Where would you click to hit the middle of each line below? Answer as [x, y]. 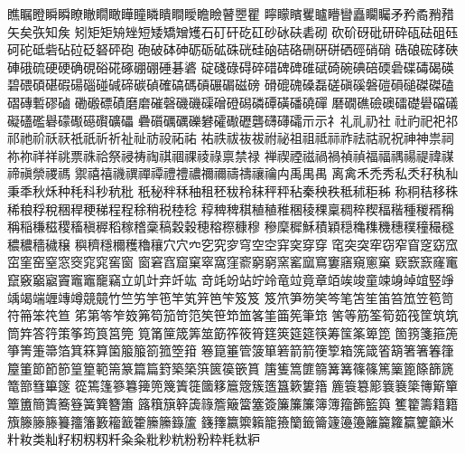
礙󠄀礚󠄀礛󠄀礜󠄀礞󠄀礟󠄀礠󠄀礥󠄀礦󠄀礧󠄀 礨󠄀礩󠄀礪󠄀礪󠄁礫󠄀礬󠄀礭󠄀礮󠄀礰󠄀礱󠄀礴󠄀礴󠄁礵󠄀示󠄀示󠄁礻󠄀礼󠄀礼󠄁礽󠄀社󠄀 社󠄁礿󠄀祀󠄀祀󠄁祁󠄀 [233, 120]
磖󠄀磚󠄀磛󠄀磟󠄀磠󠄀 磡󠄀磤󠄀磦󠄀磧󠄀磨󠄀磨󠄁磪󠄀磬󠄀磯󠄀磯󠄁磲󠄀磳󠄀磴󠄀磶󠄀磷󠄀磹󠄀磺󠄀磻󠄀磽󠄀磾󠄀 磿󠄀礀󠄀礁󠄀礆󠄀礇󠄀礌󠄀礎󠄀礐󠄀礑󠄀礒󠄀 [233, 102]
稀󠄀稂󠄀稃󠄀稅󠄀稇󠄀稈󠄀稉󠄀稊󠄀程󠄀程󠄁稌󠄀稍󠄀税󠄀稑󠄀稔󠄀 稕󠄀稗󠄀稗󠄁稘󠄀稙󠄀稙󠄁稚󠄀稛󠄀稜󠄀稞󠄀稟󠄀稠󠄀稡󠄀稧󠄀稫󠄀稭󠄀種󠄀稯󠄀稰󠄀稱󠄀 [231, 208]
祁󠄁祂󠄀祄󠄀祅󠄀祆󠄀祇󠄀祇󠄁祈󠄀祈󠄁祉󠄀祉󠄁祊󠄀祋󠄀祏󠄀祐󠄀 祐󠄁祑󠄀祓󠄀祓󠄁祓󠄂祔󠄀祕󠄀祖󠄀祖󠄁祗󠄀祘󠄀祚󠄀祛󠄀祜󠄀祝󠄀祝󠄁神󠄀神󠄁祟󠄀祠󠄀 [231, 138]
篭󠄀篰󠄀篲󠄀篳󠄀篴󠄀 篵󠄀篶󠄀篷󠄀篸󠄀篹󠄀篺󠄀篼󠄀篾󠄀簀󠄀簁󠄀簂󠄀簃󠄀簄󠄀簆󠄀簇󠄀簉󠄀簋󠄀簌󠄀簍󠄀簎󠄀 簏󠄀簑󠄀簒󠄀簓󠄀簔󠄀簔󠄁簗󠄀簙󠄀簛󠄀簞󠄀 [233, 386]
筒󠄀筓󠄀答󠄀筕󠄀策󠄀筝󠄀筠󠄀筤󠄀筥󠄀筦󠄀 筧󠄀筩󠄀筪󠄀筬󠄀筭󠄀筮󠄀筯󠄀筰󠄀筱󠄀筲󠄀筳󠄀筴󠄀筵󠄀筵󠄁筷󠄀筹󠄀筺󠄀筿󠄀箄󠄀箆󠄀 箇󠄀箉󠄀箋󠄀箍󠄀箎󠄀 [233, 332]
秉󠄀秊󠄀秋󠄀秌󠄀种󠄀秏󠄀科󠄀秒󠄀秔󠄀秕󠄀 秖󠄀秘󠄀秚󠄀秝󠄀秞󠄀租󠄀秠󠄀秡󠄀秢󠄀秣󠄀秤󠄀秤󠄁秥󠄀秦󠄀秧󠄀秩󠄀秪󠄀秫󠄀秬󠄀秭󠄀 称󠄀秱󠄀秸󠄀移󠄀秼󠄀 [233, 190]
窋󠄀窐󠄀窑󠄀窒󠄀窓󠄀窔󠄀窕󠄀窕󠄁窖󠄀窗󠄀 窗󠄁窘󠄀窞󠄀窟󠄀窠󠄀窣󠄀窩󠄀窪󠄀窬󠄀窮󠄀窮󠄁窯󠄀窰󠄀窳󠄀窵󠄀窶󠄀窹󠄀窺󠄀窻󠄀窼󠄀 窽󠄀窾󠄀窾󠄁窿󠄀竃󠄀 [233, 262]
